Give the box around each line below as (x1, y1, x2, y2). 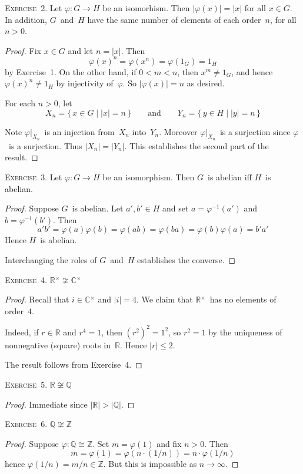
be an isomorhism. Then (102, 2, 190, 14)
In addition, (5, 13, 47, 25)
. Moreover (159, 125, 198, 137)
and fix (157, 437, 182, 449)
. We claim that (136, 293, 193, 305)
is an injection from (44, 125, 115, 137)
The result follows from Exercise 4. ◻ (5, 358, 142, 371)
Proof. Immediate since (5, 398, 88, 410)
